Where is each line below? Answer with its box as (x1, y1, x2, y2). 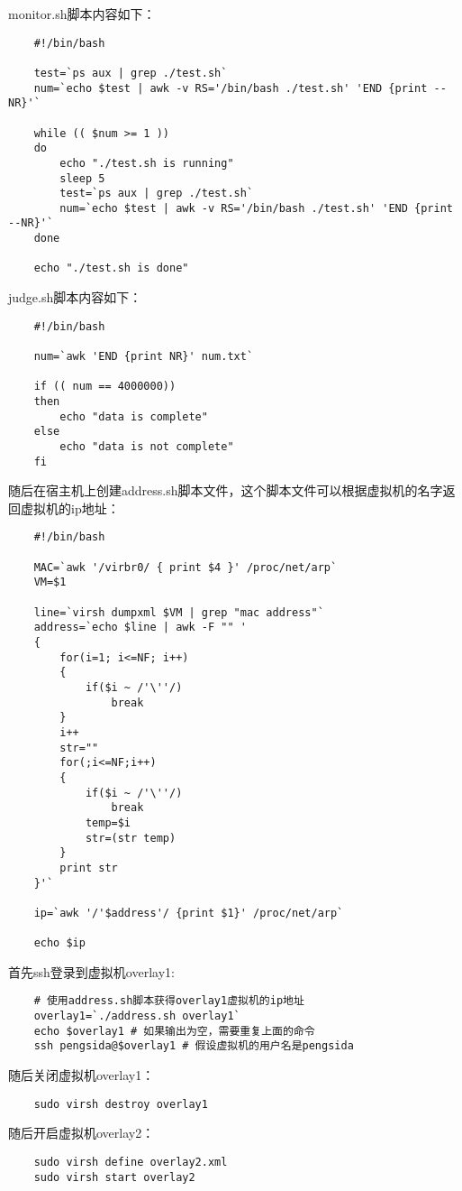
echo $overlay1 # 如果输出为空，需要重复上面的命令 (33, 1024, 315, 1038)
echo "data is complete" (59, 410, 208, 423)
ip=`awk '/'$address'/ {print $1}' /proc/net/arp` (33, 906, 344, 919)
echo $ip (33, 937, 86, 950)
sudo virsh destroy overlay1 (33, 1097, 208, 1111)
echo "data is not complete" (59, 439, 234, 453)
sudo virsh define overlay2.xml (33, 1155, 228, 1168)
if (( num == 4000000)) (33, 380, 177, 393)
